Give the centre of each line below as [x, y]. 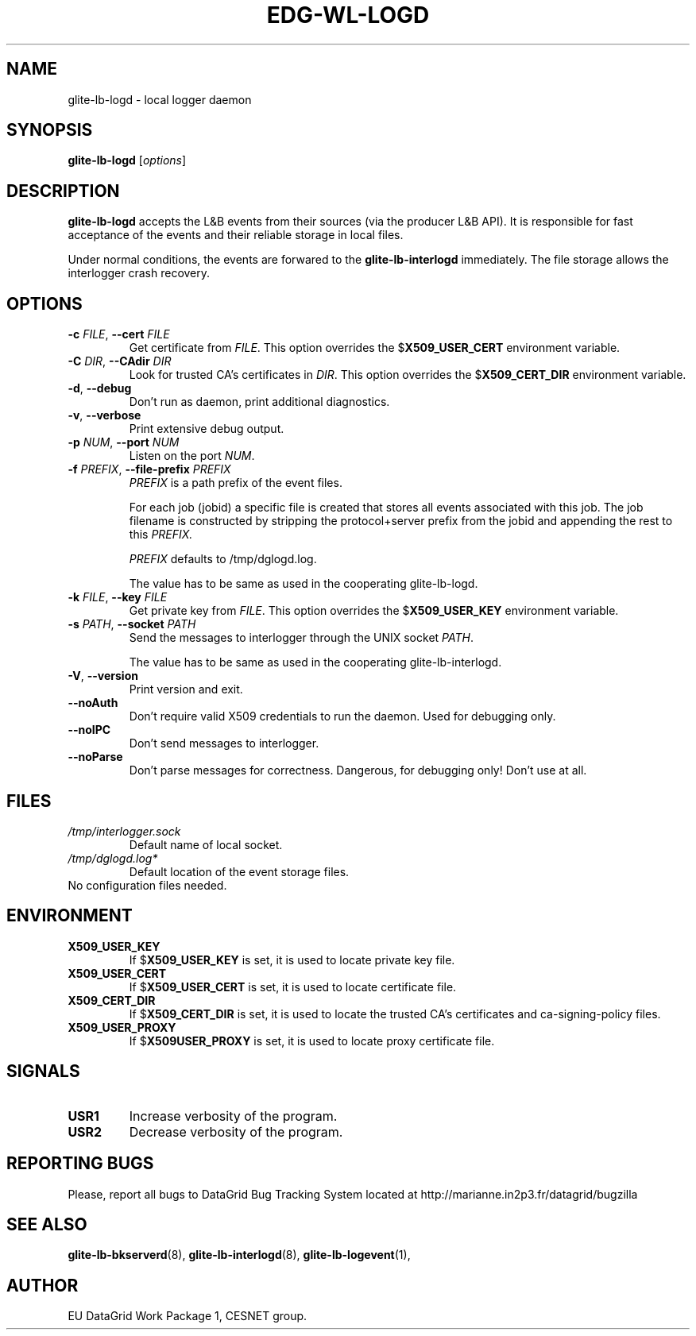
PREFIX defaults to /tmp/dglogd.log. [223, 559]
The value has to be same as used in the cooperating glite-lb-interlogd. [315, 662]
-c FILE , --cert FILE [119, 334]
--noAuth [93, 703]
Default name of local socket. [206, 844]
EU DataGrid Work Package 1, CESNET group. [188, 1316]
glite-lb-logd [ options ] [127, 160]
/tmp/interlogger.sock [124, 831]
